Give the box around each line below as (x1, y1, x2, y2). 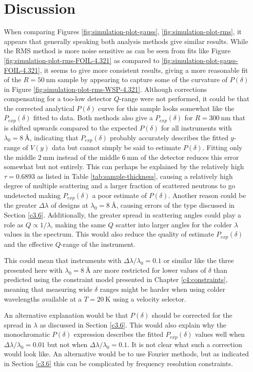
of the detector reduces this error (140, 152, 239, 162)
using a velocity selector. (113, 293, 186, 304)
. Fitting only (202, 142, 243, 152)
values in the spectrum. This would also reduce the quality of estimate (4, 229, 214, 239)
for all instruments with (161, 122, 232, 132)
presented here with (4, 264, 63, 275)
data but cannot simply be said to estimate (52, 142, 181, 152)
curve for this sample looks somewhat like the (98, 103, 234, 113)
